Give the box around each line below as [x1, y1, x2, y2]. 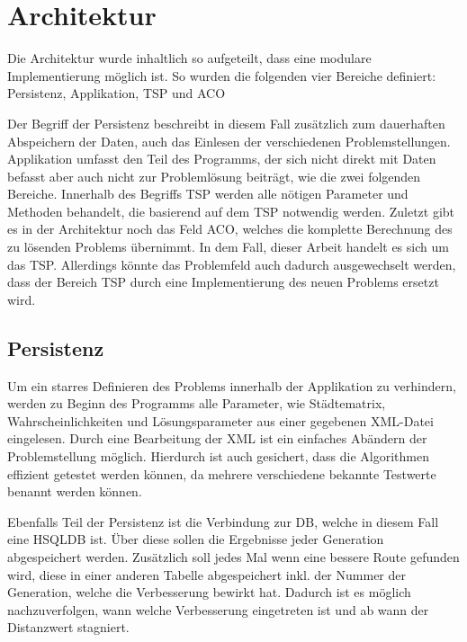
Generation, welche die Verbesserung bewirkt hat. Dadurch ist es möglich [7, 583, 411, 602]
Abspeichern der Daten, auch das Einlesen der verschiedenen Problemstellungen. [7, 131, 451, 150]
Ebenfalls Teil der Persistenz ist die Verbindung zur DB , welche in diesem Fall [7, 512, 439, 531]
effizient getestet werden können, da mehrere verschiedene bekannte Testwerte [7, 464, 436, 483]
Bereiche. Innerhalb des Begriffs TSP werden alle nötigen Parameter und [7, 184, 409, 203]
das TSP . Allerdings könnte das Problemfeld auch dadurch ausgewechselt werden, [7, 254, 456, 273]
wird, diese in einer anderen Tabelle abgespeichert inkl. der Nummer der [7, 565, 406, 584]
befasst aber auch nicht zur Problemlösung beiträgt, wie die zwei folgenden [7, 166, 421, 185]
